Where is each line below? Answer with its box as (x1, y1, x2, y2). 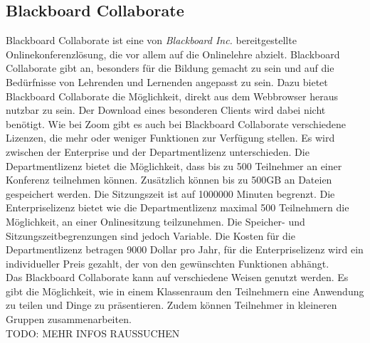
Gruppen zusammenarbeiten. (6, 312, 132, 327)
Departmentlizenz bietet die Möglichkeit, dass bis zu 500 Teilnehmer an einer (6, 158, 342, 173)
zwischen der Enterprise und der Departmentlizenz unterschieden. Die (6, 144, 310, 159)
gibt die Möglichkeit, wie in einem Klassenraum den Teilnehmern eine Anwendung (6, 283, 364, 298)
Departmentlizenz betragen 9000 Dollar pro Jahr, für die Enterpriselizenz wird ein (6, 242, 364, 257)
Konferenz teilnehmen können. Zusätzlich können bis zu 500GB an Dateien (6, 172, 332, 187)
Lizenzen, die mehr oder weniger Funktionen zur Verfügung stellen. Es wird (6, 130, 335, 145)
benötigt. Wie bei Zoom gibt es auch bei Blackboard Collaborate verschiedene (6, 116, 347, 131)
